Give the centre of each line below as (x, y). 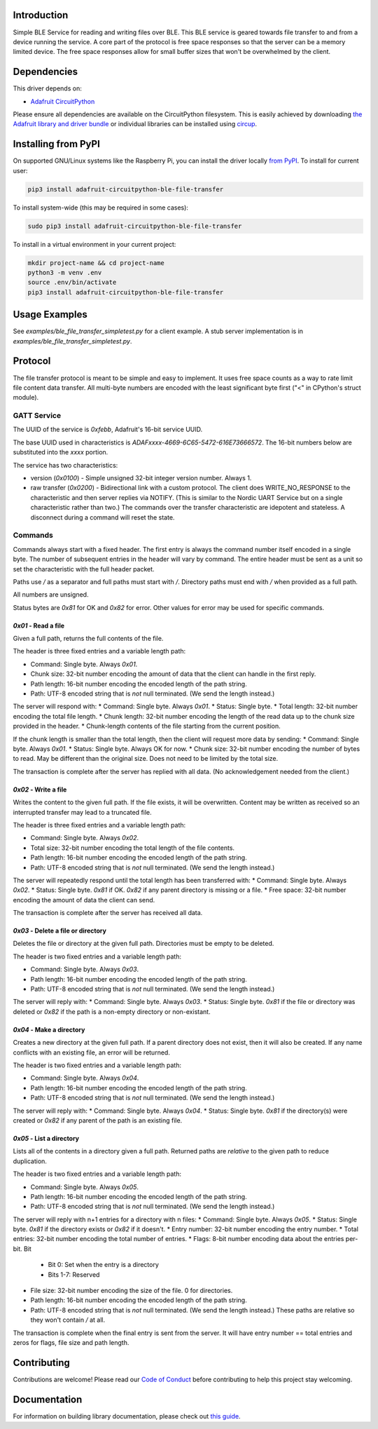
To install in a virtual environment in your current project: (94, 244)
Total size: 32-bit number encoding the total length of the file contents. (132, 848)
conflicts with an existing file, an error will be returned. (92, 1052)
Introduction (41, 15)
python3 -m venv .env (65, 272)
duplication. (30, 1161)
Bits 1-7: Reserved (74, 1274)
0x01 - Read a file (39, 625)
